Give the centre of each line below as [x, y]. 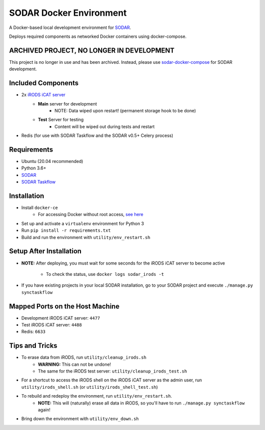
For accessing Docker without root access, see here [91, 215]
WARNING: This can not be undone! [75, 364]
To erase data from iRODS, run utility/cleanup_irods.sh [84, 357]
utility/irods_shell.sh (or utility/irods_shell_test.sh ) [90, 387]
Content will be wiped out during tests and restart [105, 126]
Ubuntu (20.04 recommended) [52, 161]
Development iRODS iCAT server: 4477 [61, 318]
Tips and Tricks [33, 346]
